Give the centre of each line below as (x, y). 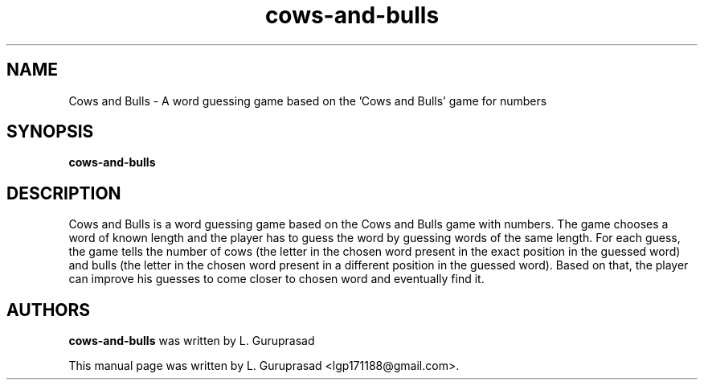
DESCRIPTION (64, 193)
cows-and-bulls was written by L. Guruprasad (192, 341)
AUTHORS (49, 310)
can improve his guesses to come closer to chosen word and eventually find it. (276, 279)
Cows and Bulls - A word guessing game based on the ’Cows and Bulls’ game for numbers (308, 101)
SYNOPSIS (50, 132)
